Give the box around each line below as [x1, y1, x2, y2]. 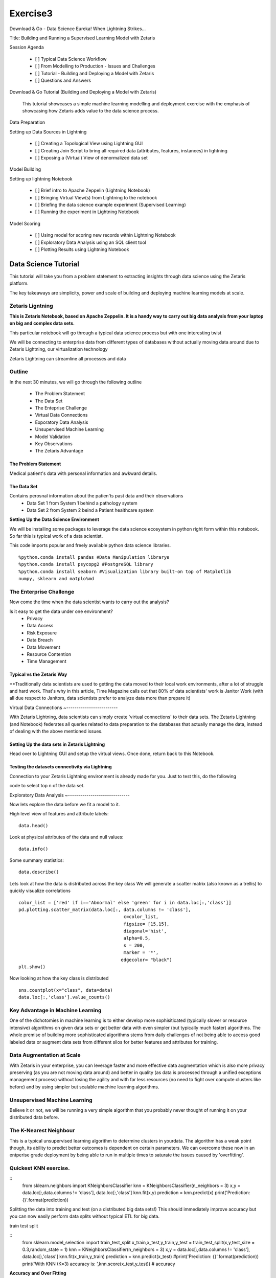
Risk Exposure [27, 629, 57, 636]
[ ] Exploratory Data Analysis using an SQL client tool [35, 239, 147, 245]
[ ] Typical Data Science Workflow [35, 56, 107, 62]
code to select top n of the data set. [9, 783, 85, 789]
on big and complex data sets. [9, 320, 75, 327]
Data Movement [27, 644, 61, 650]
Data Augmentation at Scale [9, 1052, 81, 1059]
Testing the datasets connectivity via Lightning [9, 764, 112, 770]
